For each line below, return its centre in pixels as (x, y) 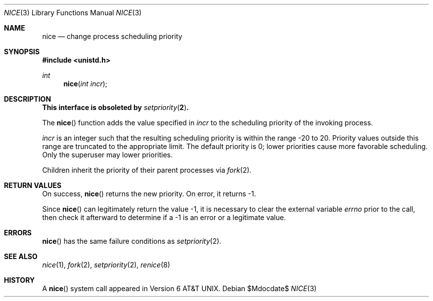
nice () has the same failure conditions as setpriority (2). (132, 241)
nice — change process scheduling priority (112, 36)
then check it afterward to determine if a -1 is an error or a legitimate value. (164, 217)
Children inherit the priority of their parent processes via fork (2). (147, 170)
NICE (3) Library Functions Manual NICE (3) (73, 13)
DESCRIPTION (28, 99)
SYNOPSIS (22, 52)
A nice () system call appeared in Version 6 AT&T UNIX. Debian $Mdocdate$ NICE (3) (179, 288)
